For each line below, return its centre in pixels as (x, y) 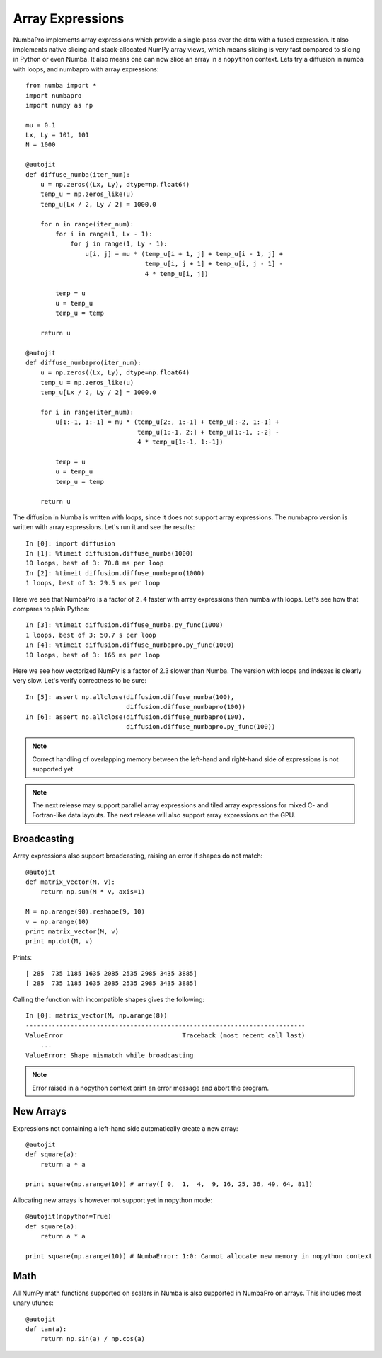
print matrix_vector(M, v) (73, 931)
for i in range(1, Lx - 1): (104, 234)
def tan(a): (46, 1329)
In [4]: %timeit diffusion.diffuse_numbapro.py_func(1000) (130, 645)
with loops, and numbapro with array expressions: (86, 69)
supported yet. (54, 769)
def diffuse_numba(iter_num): (78, 174)
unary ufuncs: (34, 1303)
